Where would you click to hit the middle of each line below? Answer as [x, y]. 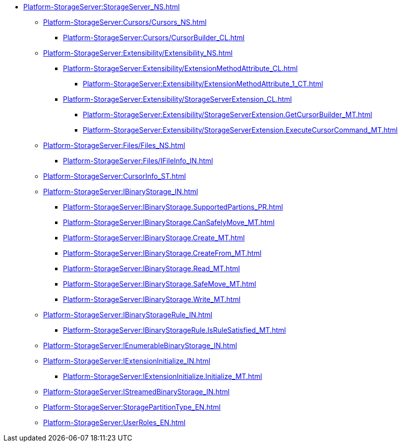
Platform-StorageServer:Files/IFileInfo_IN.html [138, 161]
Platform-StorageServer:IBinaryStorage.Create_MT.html [154, 238]
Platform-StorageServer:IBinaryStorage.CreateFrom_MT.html [162, 253]
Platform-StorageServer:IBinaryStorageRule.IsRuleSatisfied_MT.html [174, 330]
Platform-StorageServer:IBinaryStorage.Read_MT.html [151, 268]
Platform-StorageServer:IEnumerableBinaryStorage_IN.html [140, 345]
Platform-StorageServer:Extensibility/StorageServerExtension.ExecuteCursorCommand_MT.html [240, 130]
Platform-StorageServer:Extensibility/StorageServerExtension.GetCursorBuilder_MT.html [228, 114]
